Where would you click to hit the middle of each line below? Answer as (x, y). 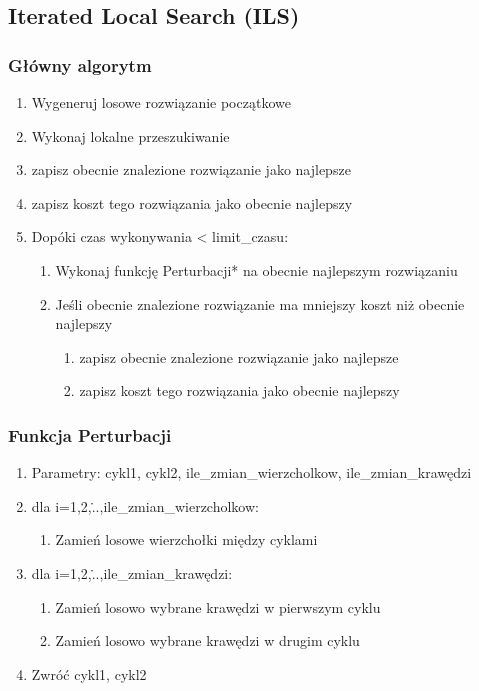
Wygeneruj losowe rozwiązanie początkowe (161, 102)
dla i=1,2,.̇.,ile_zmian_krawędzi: (132, 572)
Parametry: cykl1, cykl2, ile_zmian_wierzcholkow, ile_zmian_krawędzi (251, 472)
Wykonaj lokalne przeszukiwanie (130, 135)
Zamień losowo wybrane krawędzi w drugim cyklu (207, 640)
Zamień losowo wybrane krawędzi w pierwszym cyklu (218, 606)
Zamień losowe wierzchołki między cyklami (186, 539)
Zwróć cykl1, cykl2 (89, 673)
